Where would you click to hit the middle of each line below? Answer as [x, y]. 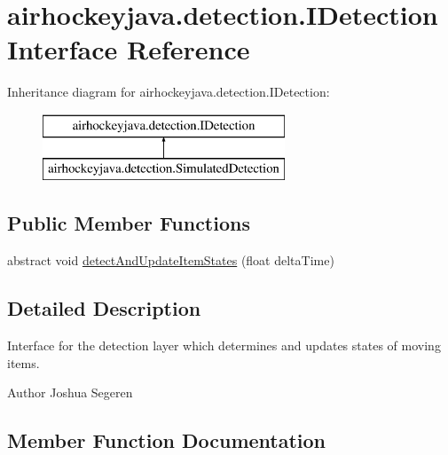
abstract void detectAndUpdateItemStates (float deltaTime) [171, 260]
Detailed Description [104, 308]
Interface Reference [129, 49]
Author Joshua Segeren [70, 392]
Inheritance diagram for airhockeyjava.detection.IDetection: [169, 92]
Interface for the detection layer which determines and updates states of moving [224, 345]
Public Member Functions [129, 223]
